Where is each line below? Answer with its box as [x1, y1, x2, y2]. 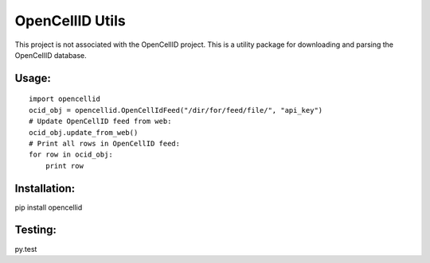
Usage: [14, 72, 52, 85]
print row [45, 161, 84, 170]
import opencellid [29, 95, 101, 103]
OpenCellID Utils [14, 12, 127, 29]
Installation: [14, 181, 76, 195]
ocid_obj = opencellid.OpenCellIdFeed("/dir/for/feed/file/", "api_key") [29, 106, 323, 114]
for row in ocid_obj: [29, 150, 113, 159]
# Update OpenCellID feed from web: [29, 117, 172, 126]
